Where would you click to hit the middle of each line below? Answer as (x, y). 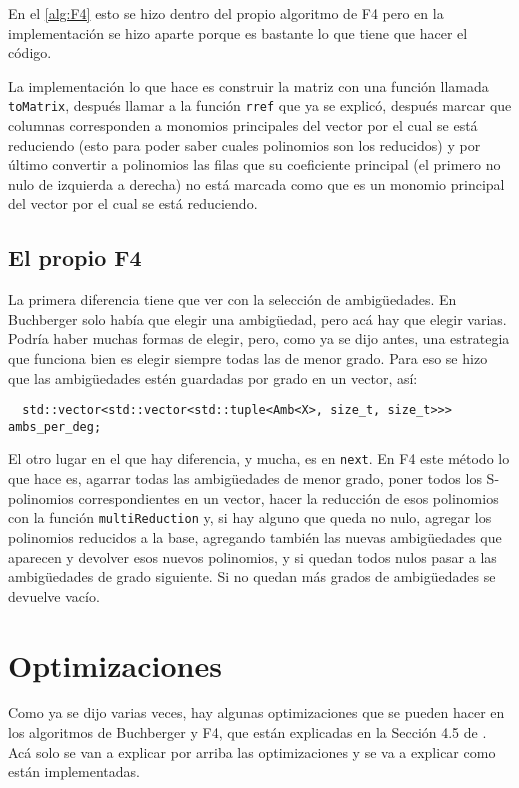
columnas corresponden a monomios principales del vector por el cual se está (243, 125)
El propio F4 (75, 257)
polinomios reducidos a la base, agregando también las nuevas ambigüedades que (255, 536)
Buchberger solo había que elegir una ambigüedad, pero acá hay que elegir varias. (257, 318)
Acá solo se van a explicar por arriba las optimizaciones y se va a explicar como (252, 751)
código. (30, 52)
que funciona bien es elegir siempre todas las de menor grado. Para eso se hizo (248, 357)
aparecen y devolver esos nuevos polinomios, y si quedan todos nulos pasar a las (252, 556)
